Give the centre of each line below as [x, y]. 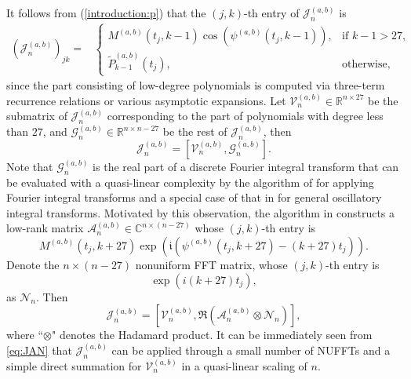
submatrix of [37, 116]
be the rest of [195, 131]
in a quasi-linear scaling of [244, 365]
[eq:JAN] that [39, 350]
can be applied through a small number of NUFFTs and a [251, 350]
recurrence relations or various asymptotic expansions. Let [146, 100]
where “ [25, 335]
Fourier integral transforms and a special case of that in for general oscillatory [194, 197]
